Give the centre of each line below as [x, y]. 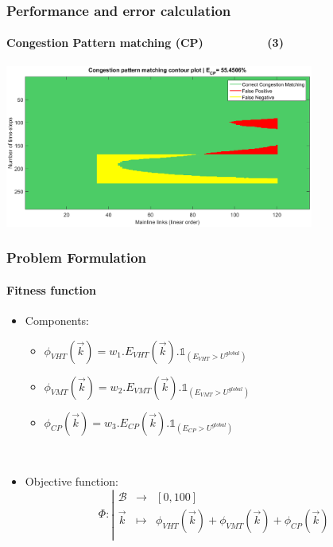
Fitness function [51, 289]
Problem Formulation [77, 258]
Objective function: [72, 481]
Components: [57, 320]
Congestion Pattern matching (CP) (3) [145, 43]
